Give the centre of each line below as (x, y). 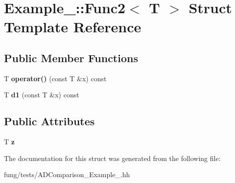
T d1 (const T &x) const (42, 95)
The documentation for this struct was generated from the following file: (112, 158)
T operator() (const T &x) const (55, 78)
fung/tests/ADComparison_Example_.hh (67, 174)
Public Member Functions (71, 57)
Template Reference (73, 27)
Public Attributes (49, 121)
